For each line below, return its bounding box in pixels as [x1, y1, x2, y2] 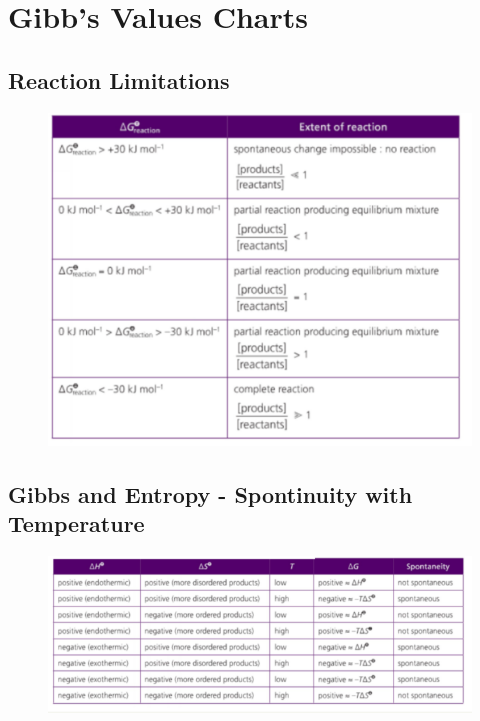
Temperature [8, 508, 145, 539]
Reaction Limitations [8, 64, 230, 95]
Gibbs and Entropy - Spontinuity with [8, 479, 413, 510]
